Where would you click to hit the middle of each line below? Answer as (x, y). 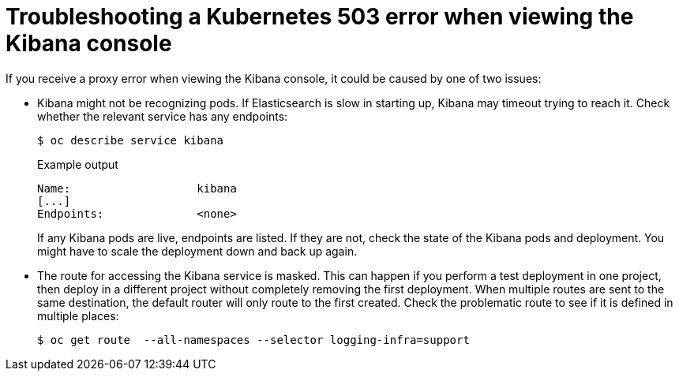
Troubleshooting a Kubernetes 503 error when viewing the (320, 17)
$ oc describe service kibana (131, 140)
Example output (78, 164)
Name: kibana (137, 188)
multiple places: (78, 315)
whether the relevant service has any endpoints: (163, 116)
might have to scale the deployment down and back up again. (197, 251)
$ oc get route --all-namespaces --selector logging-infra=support (253, 340)
